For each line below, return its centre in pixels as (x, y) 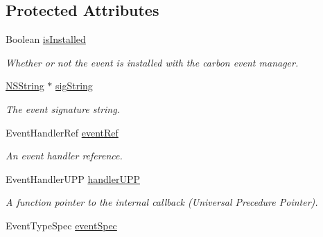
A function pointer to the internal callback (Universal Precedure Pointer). (162, 202)
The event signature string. (63, 108)
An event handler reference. (64, 156)
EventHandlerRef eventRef (62, 132)
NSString (25, 86)
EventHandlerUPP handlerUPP (73, 178)
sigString (74, 86)
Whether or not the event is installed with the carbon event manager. (152, 62)
